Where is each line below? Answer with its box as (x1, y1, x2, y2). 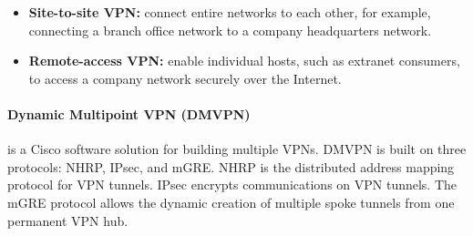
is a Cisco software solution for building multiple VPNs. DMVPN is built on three (7, 139, 467, 159)
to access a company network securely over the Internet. (28, 68, 342, 87)
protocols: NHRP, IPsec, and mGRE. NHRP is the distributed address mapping (7, 157, 455, 176)
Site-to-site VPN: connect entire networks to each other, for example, (28, 3, 431, 21)
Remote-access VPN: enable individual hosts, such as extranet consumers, (28, 51, 460, 70)
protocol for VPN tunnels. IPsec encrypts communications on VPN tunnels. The (7, 175, 458, 194)
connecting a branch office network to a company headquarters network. (28, 20, 432, 39)
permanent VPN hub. (7, 210, 129, 230)
